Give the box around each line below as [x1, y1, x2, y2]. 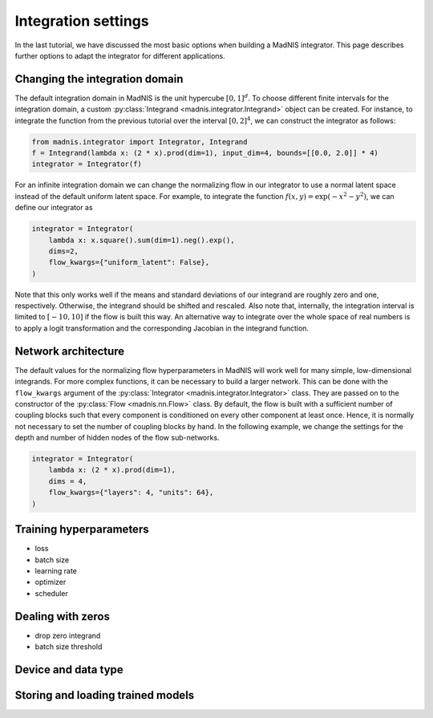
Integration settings [14, 12, 149, 30]
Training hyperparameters [14, 522, 149, 537]
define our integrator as [14, 203, 93, 213]
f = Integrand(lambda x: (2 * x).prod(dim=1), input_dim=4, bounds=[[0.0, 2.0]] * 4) [31, 148, 378, 157]
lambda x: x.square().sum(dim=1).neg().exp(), [48, 235, 236, 245]
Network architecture [14, 344, 125, 358]
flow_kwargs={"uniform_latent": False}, [48, 258, 210, 267]
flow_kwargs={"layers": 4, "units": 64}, [48, 488, 214, 497]
